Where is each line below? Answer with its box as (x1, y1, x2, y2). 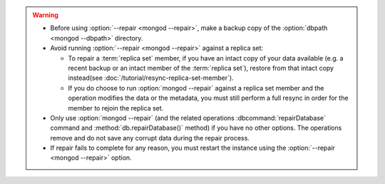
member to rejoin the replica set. (68, 103, 164, 112)
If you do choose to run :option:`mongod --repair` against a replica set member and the (68, 83, 324, 92)
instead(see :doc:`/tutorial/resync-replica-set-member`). (68, 73, 235, 82)
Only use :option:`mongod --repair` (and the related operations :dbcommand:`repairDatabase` (50, 113, 327, 122)
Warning (32, 11, 58, 19)
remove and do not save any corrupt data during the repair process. (50, 133, 250, 142)
